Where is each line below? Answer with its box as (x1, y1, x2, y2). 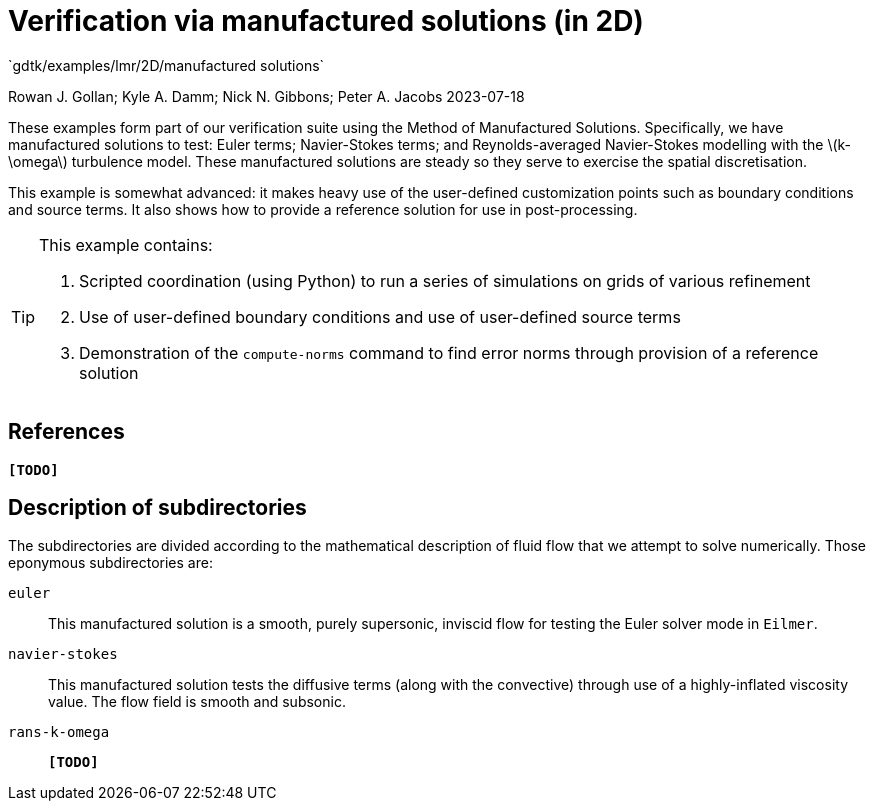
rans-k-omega (8, 724, 110, 741)
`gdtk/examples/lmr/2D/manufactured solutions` (8, 56, 325, 74)
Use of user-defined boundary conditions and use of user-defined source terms (79, 306, 681, 327)
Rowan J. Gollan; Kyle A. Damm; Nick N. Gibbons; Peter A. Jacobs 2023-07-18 (8, 87, 525, 105)
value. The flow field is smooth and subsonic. (48, 693, 346, 711)
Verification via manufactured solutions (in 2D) (8, 4, 644, 38)
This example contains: (39, 234, 213, 255)
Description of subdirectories (8, 495, 307, 521)
